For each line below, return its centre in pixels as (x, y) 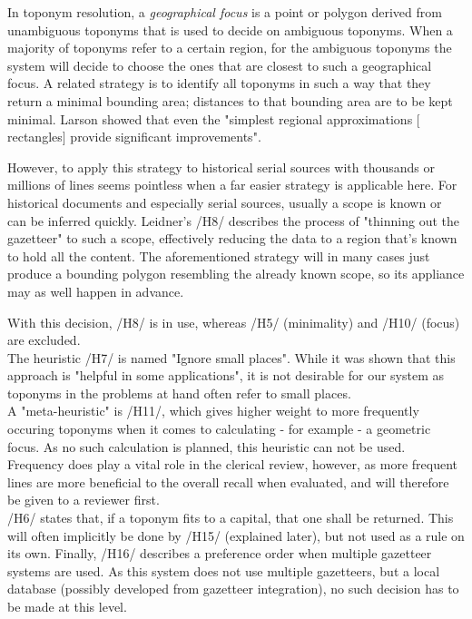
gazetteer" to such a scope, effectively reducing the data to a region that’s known (232, 238)
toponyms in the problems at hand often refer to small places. (179, 393)
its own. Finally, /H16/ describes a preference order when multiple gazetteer (220, 553)
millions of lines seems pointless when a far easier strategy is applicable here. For (232, 185)
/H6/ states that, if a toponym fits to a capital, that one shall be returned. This (231, 518)
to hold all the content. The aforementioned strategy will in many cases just (219, 255)
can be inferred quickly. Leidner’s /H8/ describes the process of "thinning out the (233, 220)
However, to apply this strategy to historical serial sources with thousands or (221, 167)
